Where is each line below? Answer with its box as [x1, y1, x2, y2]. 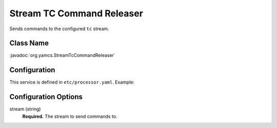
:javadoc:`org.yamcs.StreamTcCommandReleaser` [9, 52, 115, 58]
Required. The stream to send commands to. [22, 113, 117, 119]
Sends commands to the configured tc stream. [9, 26, 110, 32]
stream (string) [9, 106, 41, 112]
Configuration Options [9, 93, 83, 101]
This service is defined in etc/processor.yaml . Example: [9, 79, 135, 86]
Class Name [9, 39, 49, 48]
